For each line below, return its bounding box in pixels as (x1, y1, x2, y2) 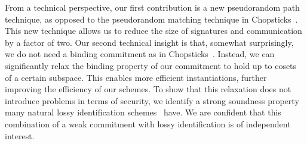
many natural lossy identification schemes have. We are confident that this (5, 106, 281, 118)
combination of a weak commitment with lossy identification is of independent (5, 117, 291, 130)
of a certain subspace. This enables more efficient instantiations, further (5, 71, 267, 83)
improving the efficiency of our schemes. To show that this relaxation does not (5, 83, 291, 95)
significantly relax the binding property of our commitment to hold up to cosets (5, 59, 297, 71)
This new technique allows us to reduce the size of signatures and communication (5, 24, 302, 37)
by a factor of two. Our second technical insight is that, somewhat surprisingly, (5, 36, 294, 48)
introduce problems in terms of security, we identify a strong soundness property (5, 94, 299, 107)
